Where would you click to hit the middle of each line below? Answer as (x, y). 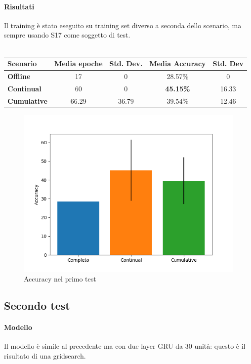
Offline (19, 76)
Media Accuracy (178, 63)
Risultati (19, 6)
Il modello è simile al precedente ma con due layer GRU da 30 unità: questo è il (125, 346)
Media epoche (78, 63)
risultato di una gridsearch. (45, 356)
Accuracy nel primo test (60, 279)
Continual (24, 88)
